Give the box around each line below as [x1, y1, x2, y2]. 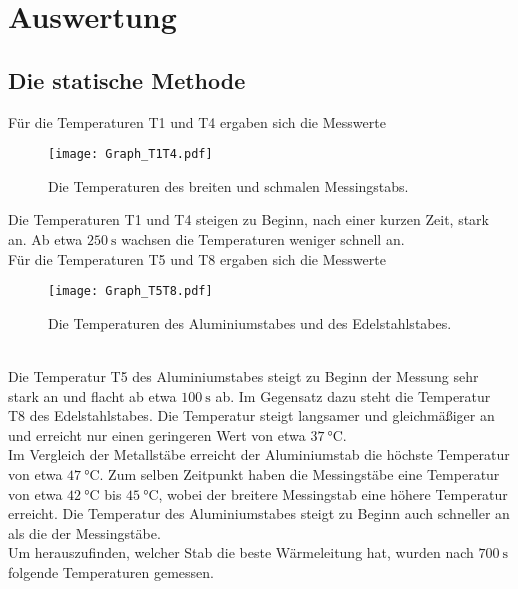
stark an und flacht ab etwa [8, 385, 177, 406]
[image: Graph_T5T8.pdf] [48, 284, 213, 299]
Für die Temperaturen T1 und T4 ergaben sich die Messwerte [8, 111, 386, 132]
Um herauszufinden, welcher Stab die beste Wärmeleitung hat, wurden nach [8, 542, 474, 563]
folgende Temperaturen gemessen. [8, 561, 214, 582]
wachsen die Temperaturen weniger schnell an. [121, 229, 405, 250]
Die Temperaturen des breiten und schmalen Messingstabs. [48, 175, 409, 196]
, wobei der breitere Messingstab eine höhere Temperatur [158, 483, 508, 504]
